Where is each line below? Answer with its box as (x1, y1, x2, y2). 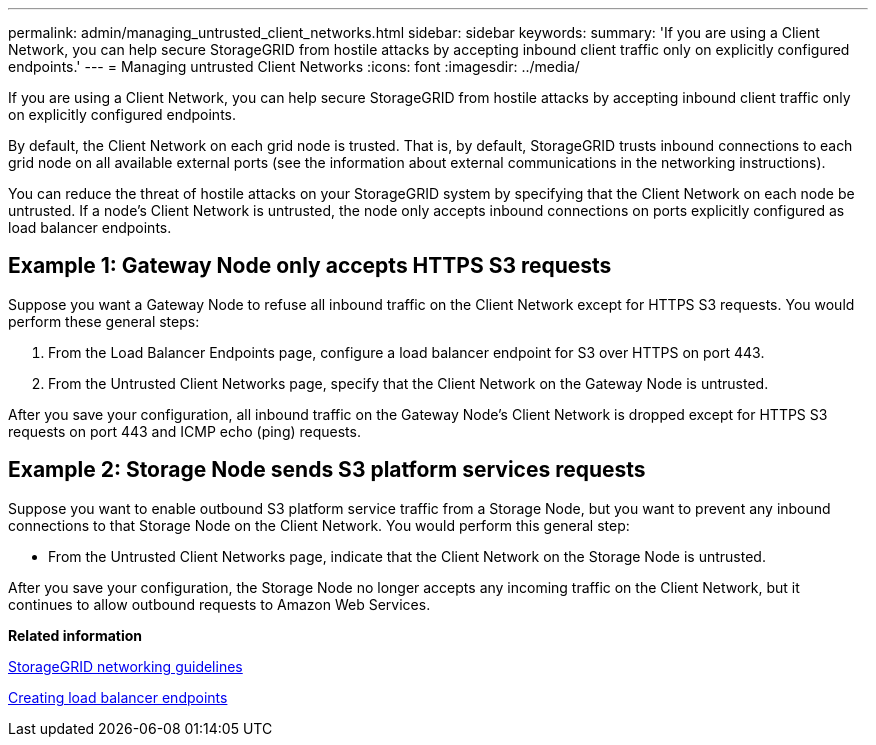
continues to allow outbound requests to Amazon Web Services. (8, 595, 431, 613)
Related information (8, 626, 143, 644)
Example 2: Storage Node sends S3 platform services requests (8, 457, 646, 483)
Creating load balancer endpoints (8, 688, 228, 706)
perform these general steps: (8, 312, 200, 330)
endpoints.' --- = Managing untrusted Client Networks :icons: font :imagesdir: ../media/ (8, 58, 580, 75)
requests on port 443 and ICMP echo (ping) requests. (8, 422, 361, 440)
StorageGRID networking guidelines (8, 657, 243, 675)
